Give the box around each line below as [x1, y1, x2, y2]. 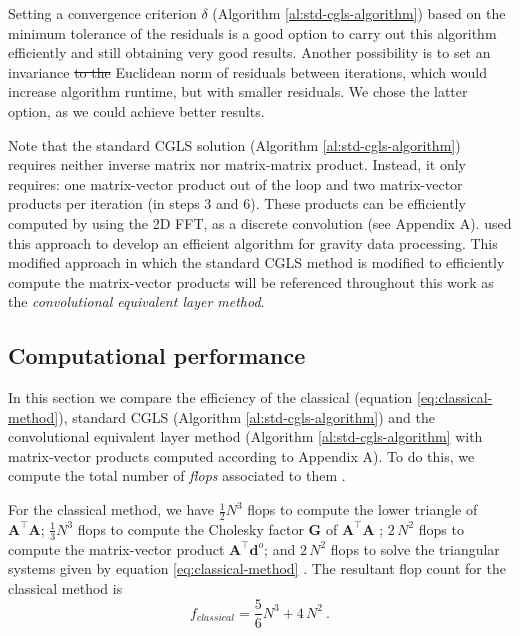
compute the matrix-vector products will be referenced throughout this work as [8, 271, 494, 292]
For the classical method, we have [8, 499, 215, 520]
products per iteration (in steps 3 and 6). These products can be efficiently [8, 193, 466, 214]
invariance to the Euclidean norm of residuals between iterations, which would [8, 61, 487, 82]
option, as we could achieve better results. [8, 100, 265, 121]
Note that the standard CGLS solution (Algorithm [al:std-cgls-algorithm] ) [8, 134, 461, 155]
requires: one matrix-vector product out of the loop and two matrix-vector [8, 173, 463, 194]
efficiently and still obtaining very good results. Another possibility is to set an [8, 42, 491, 63]
